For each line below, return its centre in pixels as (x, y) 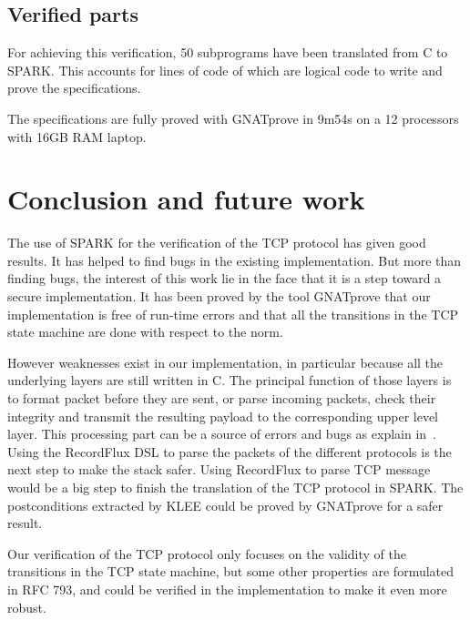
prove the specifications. (74, 88)
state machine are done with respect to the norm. (145, 332)
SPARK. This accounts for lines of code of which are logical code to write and (225, 70)
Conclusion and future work (186, 199)
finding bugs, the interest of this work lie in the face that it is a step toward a (225, 278)
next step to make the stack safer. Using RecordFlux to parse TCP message (219, 469)
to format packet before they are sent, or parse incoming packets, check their (222, 398)
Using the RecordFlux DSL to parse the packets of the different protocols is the (230, 451)
